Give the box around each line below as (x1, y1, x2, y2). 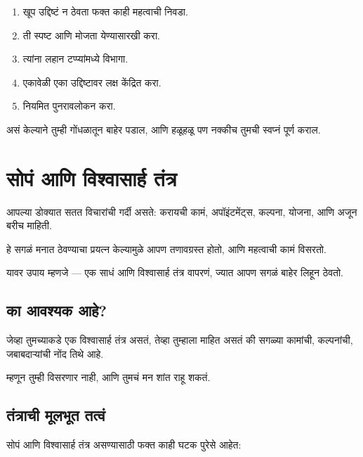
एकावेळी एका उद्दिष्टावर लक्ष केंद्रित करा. (22, 75, 161, 89)
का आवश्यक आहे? (6, 300, 107, 321)
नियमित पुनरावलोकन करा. (22, 98, 116, 113)
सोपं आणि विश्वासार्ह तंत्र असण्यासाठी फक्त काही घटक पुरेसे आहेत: (6, 437, 242, 452)
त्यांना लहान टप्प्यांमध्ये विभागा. (22, 51, 128, 66)
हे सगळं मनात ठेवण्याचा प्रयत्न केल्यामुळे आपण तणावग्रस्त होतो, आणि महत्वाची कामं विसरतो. (6, 241, 326, 256)
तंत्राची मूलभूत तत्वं (6, 404, 105, 426)
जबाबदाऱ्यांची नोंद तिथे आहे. (6, 346, 104, 361)
